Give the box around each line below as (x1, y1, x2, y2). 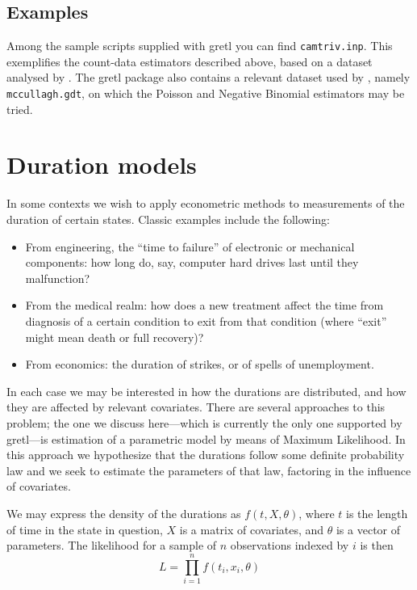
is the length (346, 504, 408, 521)
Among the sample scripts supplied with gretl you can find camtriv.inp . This (6, 37, 393, 54)
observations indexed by (230, 537, 349, 554)
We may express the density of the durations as (6, 504, 241, 521)
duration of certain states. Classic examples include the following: (6, 211, 331, 228)
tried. (6, 100, 33, 117)
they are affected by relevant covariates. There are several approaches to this (6, 398, 386, 415)
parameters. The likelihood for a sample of (6, 537, 217, 554)
